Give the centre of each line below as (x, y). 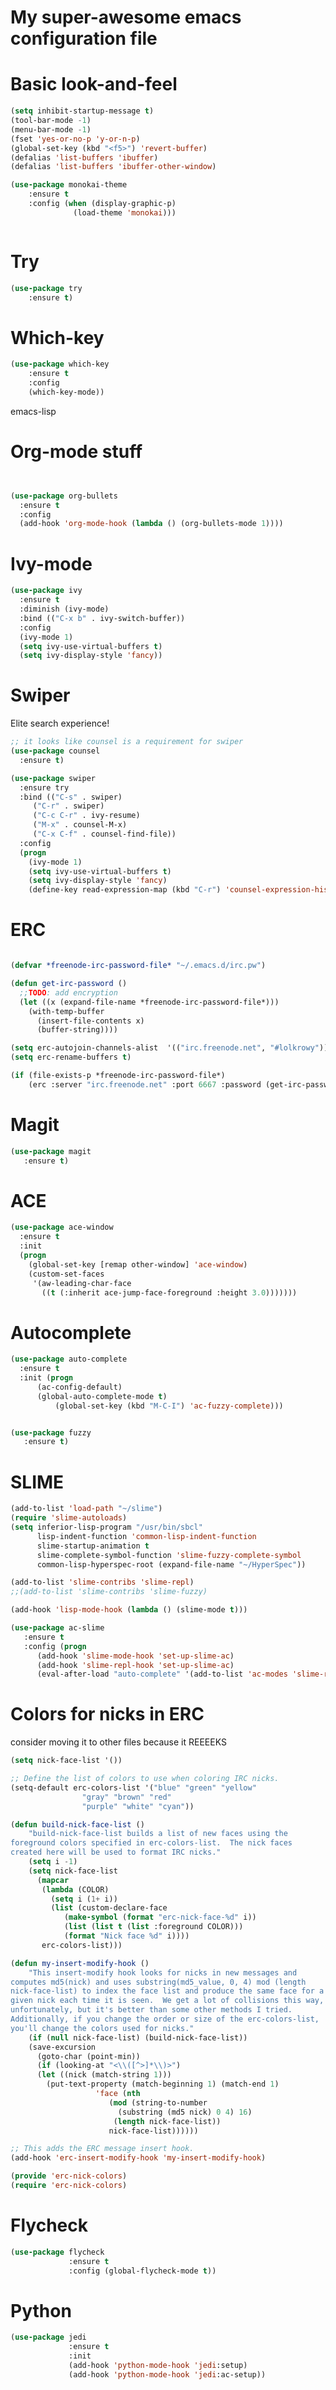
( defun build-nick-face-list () (77, 1824)
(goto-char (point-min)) (88, 2056)
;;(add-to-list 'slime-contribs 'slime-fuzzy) (109, 1592)
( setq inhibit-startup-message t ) (82, 111)
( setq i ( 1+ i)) (84, 1899)
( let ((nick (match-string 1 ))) (104, 2075)
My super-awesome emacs (126, 17)
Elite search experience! (60, 723)
